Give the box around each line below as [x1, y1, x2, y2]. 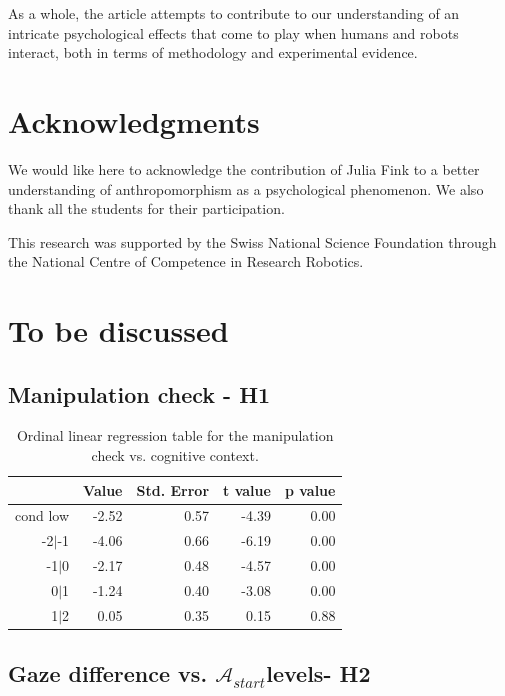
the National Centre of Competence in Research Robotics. [8, 251, 364, 272]
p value [284, 479, 336, 500]
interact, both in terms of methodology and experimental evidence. [8, 42, 418, 63]
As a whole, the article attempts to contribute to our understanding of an [8, 3, 460, 23]
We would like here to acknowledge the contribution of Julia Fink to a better [8, 158, 480, 179]
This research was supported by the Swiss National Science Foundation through [8, 231, 497, 252]
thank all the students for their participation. [8, 198, 285, 219]
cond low [15, 505, 70, 526]
